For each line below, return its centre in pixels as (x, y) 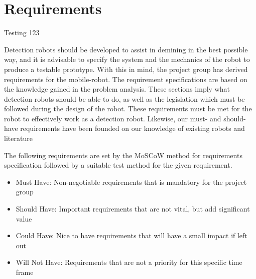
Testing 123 (22, 32)
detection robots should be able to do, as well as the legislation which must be (124, 98)
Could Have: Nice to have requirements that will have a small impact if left (132, 235)
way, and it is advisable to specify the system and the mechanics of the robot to (127, 59)
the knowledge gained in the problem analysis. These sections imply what (117, 89)
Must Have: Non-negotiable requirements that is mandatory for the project (131, 182)
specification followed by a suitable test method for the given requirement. (118, 165)
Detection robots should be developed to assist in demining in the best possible (126, 49)
